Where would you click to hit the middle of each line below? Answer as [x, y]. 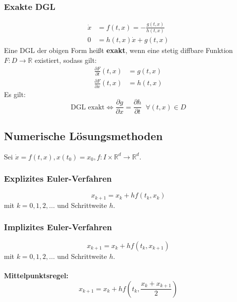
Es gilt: [15, 94]
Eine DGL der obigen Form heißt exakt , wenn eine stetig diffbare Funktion [118, 50]
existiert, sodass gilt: [66, 60]
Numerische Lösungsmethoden [83, 135]
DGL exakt [88, 107]
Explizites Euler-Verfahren [58, 178]
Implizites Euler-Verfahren [58, 227]
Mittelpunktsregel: [36, 275]
